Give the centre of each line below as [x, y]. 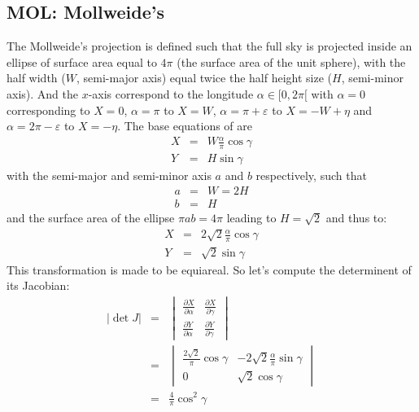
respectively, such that [311, 175]
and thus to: [356, 217]
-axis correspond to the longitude [171, 93]
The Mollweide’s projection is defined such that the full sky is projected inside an [209, 46]
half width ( [36, 78]
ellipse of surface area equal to [82, 61]
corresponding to [48, 110]
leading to [251, 217]
